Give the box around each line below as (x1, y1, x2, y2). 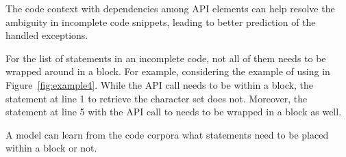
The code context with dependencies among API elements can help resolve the (5, 1, 335, 15)
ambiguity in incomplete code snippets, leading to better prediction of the (5, 14, 316, 29)
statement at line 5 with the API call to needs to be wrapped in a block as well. (5, 104, 342, 119)
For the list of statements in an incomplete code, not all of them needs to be (5, 51, 326, 65)
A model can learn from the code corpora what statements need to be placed (5, 127, 329, 141)
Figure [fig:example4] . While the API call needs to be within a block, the (5, 77, 313, 91)
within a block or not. (5, 141, 97, 155)
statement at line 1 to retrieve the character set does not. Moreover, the (5, 91, 308, 105)
